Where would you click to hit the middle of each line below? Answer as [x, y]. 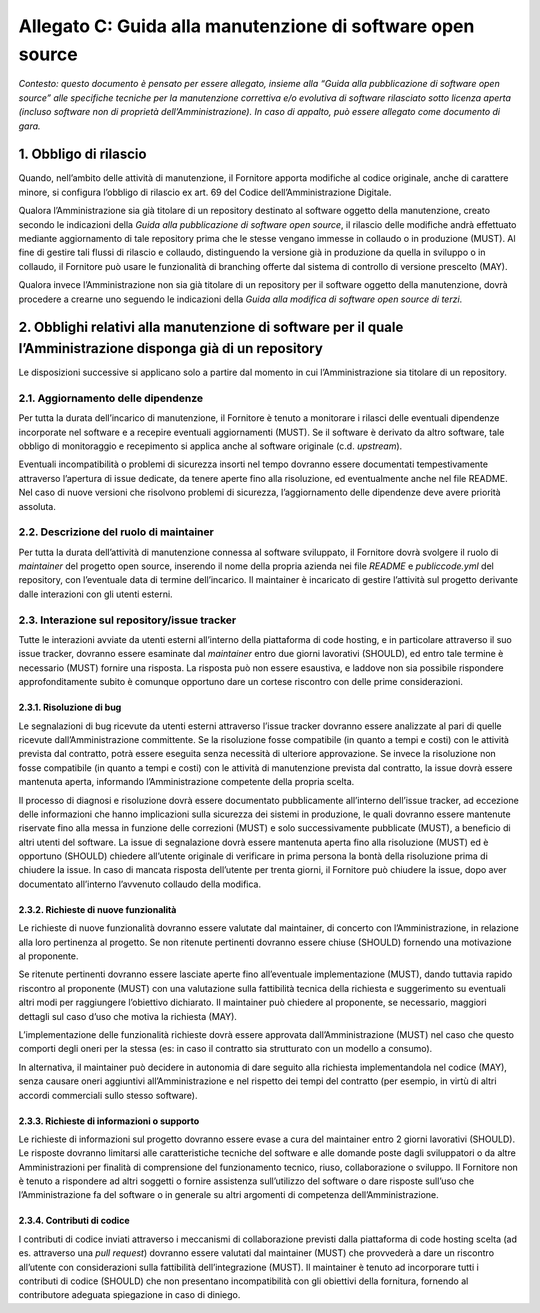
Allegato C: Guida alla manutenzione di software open [246, 26]
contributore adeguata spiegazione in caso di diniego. [129, 1295]
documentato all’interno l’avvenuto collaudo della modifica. [140, 884]
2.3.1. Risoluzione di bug [70, 707]
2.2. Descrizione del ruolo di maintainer [116, 532]
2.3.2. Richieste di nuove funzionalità [97, 909]
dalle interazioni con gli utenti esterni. [96, 594]
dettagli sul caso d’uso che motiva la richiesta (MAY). [127, 1016]
